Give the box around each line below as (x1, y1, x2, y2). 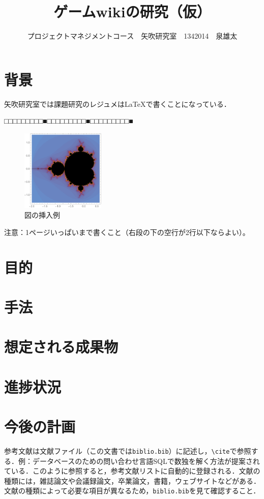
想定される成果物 (4, 336, 119, 357)
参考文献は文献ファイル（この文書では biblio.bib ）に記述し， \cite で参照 (4, 445, 251, 456)
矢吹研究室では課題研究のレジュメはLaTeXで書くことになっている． (4, 98, 231, 109)
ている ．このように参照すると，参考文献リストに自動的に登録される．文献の (4, 465, 260, 476)
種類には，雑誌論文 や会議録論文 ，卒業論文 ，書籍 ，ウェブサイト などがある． (4, 475, 260, 486)
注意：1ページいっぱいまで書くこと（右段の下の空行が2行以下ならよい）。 (4, 226, 250, 237)
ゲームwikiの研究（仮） (53, 1, 211, 22)
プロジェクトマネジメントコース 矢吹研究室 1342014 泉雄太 (27, 31, 238, 41)
